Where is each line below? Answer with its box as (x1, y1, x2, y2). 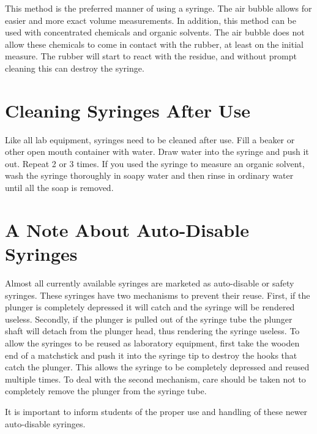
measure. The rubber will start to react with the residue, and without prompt (5, 50, 297, 62)
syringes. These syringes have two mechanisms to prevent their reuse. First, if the (5, 288, 310, 301)
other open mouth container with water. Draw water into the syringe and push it (5, 145, 309, 158)
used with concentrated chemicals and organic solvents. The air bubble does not (5, 26, 305, 39)
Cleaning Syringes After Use (5, 97, 251, 122)
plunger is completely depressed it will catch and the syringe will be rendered (5, 301, 295, 313)
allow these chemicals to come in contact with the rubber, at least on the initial (5, 37, 304, 50)
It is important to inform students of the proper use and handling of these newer (5, 405, 308, 417)
